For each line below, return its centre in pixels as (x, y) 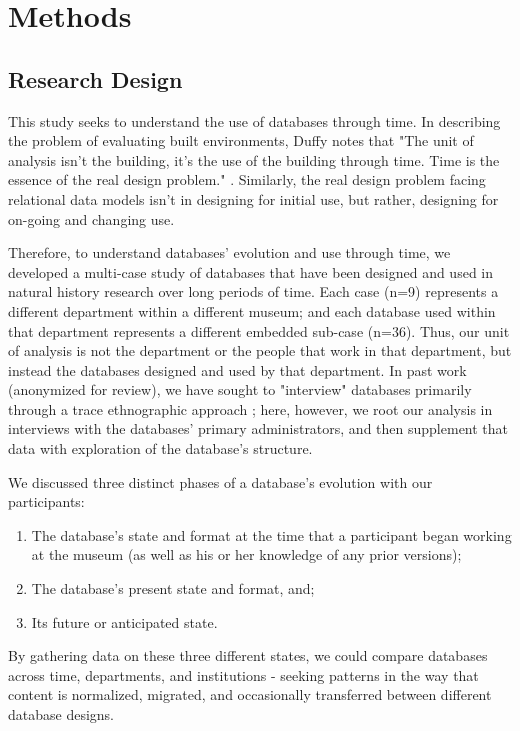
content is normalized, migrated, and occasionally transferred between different (250, 694)
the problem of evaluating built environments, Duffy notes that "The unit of (241, 140)
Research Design (95, 78)
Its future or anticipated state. (124, 621)
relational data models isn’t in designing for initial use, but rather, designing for (253, 198)
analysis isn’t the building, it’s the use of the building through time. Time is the (254, 159)
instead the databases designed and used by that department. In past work (237, 369)
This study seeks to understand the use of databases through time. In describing (254, 120)
